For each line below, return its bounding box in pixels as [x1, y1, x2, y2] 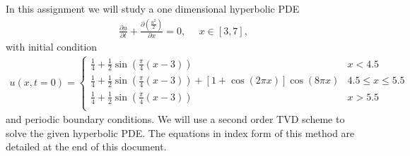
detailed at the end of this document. [6, 139, 167, 154]
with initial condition [6, 39, 98, 54]
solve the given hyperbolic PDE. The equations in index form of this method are [6, 125, 355, 140]
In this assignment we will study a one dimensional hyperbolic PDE [6, 1, 300, 15]
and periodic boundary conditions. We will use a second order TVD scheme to [6, 112, 345, 126]
